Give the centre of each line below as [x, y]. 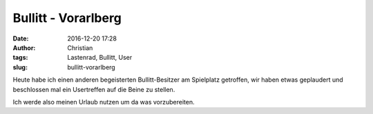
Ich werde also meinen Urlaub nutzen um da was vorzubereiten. [104, 102]
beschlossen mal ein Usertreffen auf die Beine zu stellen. [94, 89]
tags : [20, 58]
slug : [20, 67]
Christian [80, 47]
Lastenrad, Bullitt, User [100, 58]
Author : [24, 47]
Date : [21, 38]
